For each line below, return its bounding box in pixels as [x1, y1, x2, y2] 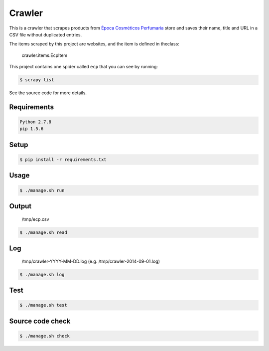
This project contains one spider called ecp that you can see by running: [9, 64, 158, 70]
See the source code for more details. [9, 90, 87, 96]
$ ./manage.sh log [19, 272, 65, 277]
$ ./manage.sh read [19, 229, 67, 235]
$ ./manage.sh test [19, 302, 67, 308]
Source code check [9, 317, 71, 325]
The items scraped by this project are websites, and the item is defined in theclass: [9, 41, 179, 47]
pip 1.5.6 [19, 126, 44, 132]
